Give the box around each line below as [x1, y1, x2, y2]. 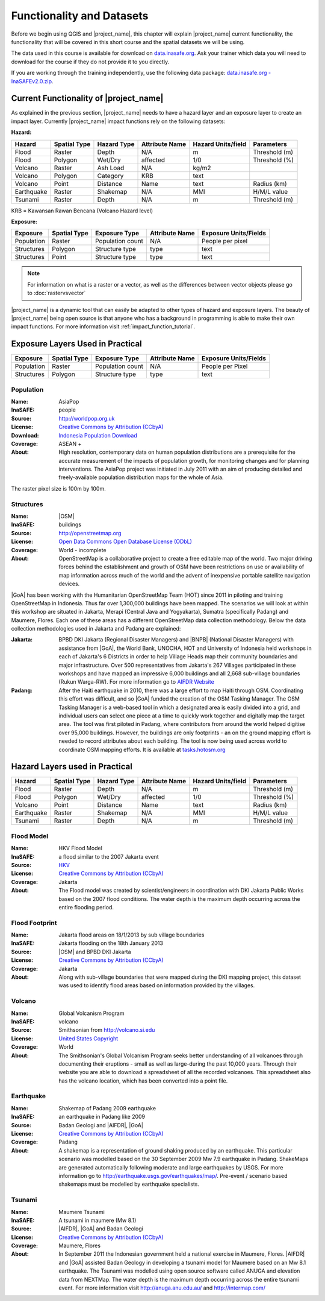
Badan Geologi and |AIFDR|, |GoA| [58, 1121, 144, 1128]
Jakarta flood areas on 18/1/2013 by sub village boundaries [58, 931, 205, 938]
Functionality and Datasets [11, 9, 149, 22]
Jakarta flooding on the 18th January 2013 [58, 940, 164, 947]
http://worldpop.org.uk [58, 415, 115, 422]
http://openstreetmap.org [58, 529, 122, 536]
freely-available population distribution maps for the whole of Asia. [58, 474, 224, 481]
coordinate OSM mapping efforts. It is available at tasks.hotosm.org [58, 746, 226, 753]
